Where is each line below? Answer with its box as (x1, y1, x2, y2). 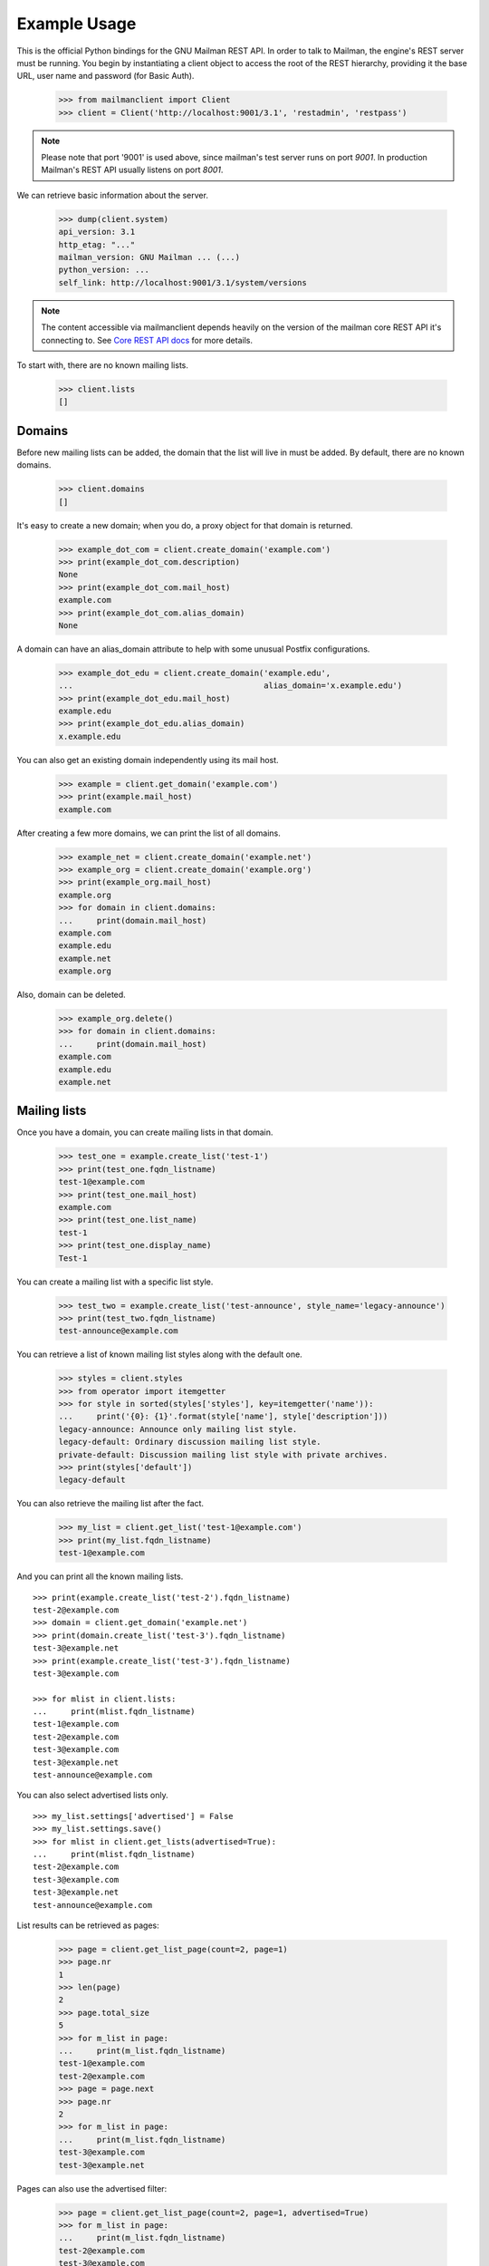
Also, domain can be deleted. (16, 989, 126, 1001)
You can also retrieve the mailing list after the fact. (16, 1498, 204, 1509)
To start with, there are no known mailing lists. (16, 359, 189, 371)
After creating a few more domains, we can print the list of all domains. (16, 828, 281, 838)
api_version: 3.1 (58, 227, 136, 237)
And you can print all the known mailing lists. (16, 1571, 184, 1582)
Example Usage (16, 14, 137, 34)
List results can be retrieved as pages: (16, 1920, 159, 1931)
